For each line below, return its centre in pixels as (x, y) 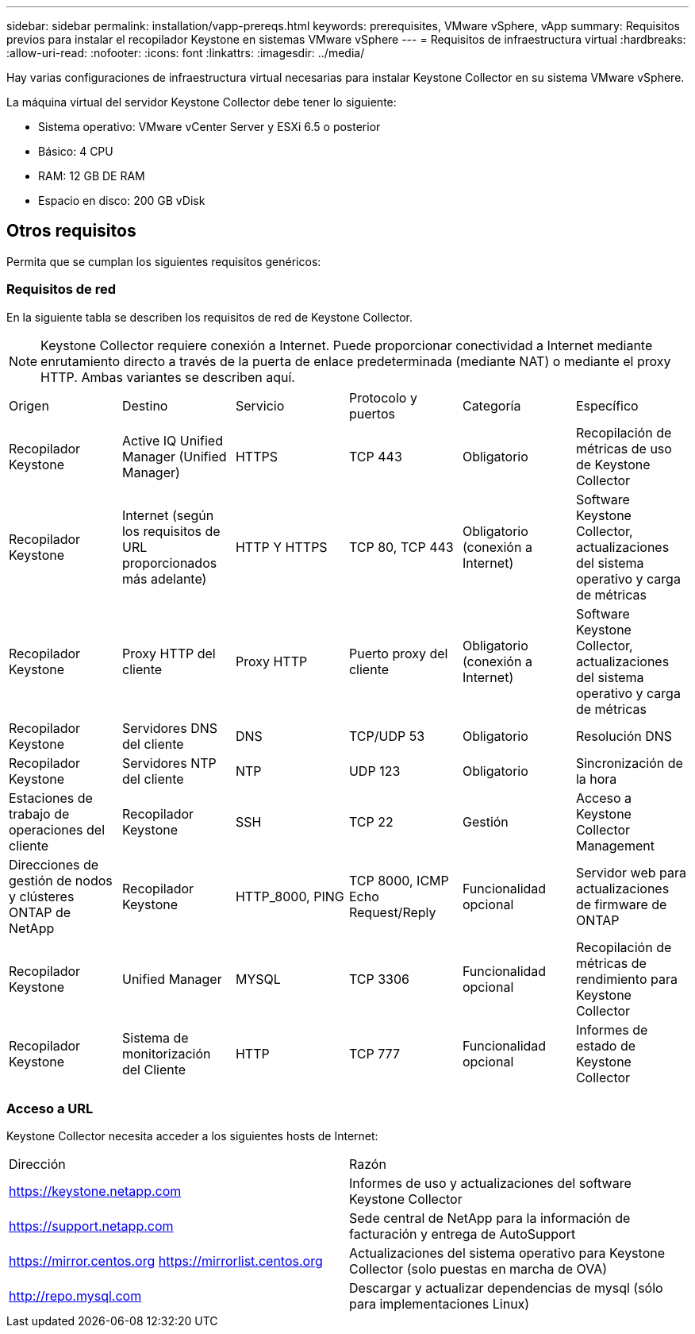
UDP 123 (374, 771)
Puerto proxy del (398, 653)
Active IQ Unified (172, 440)
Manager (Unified (174, 456)
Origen (29, 405)
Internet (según (168, 515)
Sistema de (155, 1037)
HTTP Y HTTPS (281, 547)
